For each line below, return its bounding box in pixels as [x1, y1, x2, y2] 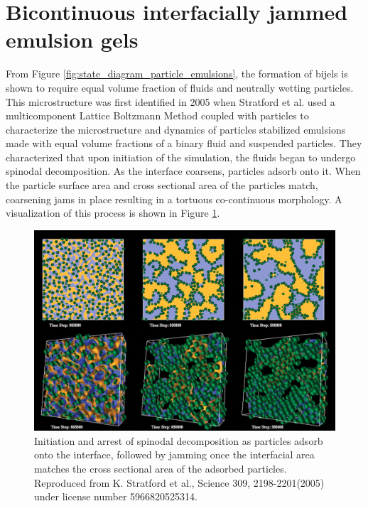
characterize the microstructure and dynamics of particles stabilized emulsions [6, 122, 346, 136]
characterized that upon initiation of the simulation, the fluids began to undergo [6, 149, 356, 164]
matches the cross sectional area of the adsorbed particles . [34, 461, 287, 476]
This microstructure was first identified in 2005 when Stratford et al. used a [6, 94, 335, 109]
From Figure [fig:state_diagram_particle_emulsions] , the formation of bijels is [6, 66, 348, 81]
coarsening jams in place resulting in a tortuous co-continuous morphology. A [6, 191, 342, 206]
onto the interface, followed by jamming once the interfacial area [34, 447, 315, 462]
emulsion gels [6, 25, 139, 54]
